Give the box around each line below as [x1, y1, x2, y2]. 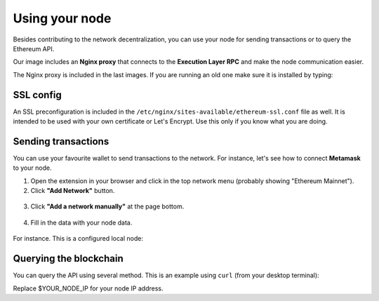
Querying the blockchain [13, 253, 124, 265]
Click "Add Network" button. [30, 187, 115, 195]
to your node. [13, 163, 52, 172]
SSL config [13, 88, 62, 101]
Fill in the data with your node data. [30, 218, 133, 227]
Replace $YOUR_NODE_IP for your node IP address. [13, 284, 164, 293]
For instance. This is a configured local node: [13, 234, 144, 243]
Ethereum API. [13, 44, 55, 53]
